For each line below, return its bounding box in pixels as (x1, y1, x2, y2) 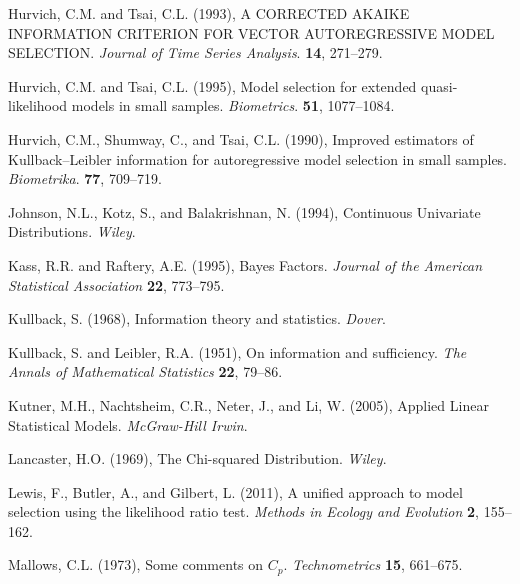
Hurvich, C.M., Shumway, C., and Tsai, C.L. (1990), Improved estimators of (8, 128, 474, 149)
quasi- (421, 75, 458, 96)
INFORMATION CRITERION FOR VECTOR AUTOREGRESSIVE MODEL (8, 22, 495, 43)
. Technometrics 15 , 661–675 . (283, 554, 463, 575)
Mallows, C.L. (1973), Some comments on (8, 554, 264, 575)
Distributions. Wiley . (8, 221, 136, 242)
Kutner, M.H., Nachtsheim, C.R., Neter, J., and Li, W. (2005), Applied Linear (8, 394, 489, 415)
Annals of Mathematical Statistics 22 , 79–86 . (8, 361, 283, 382)
